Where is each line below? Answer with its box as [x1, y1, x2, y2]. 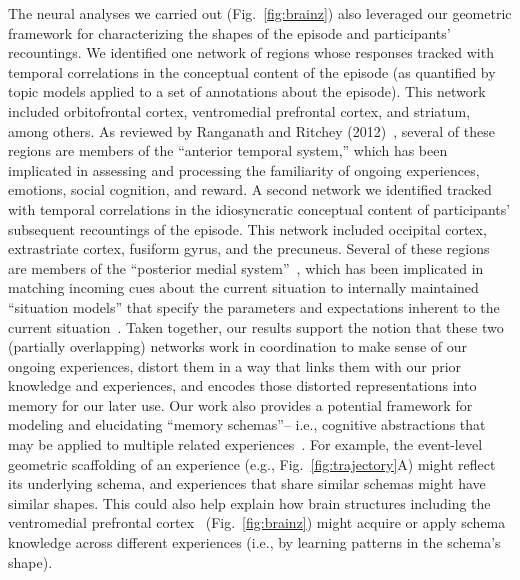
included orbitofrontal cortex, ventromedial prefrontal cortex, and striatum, [8, 100, 471, 121]
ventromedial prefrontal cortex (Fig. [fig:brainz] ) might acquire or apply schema [8, 512, 506, 533]
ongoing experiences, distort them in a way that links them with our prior [8, 355, 462, 376]
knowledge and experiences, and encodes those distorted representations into [8, 375, 477, 396]
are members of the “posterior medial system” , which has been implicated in [8, 257, 484, 278]
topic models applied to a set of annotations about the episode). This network [8, 81, 486, 102]
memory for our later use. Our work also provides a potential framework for [8, 394, 473, 415]
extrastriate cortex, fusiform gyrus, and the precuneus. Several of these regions [8, 238, 490, 259]
